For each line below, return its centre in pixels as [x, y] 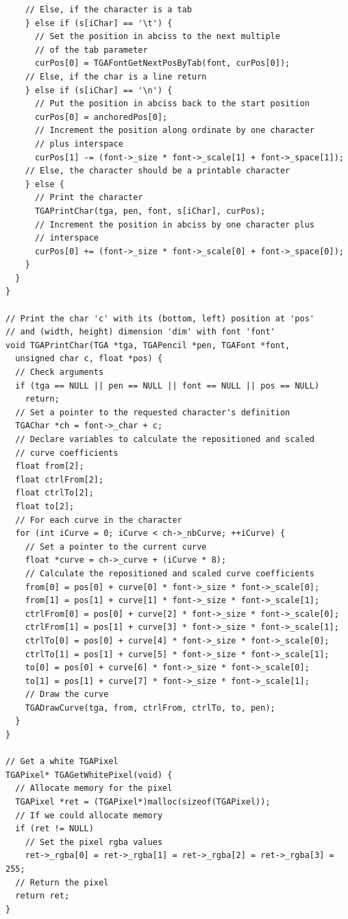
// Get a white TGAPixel [62, 762]
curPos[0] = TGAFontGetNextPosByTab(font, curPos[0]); [162, 63]
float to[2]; [45, 506]
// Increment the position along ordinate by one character [175, 131]
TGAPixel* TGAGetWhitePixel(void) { [89, 775]
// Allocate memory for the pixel [94, 788]
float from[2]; [50, 466]
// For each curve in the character [99, 520]
